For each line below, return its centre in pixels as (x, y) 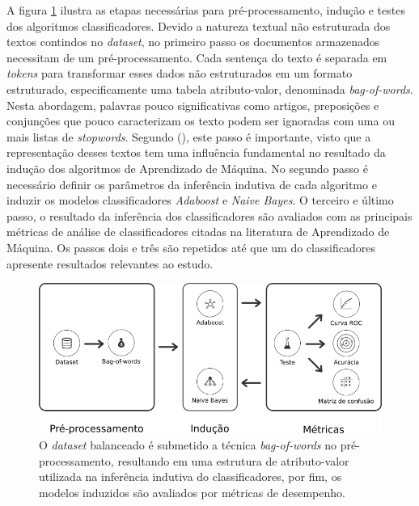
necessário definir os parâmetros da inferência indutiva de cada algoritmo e (192, 184)
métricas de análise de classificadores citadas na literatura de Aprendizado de (198, 232)
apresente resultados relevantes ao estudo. (110, 263)
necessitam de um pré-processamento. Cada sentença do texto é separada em (197, 57)
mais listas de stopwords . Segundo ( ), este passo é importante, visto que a (189, 136)
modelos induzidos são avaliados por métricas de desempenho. (192, 492)
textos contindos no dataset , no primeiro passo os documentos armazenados (193, 42)
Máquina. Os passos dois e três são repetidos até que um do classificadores (191, 247)
